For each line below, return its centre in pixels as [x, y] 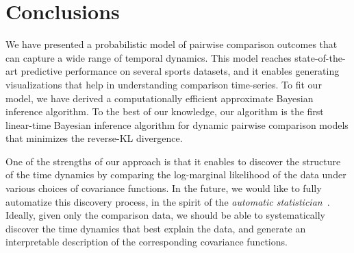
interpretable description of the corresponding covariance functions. [147, 242]
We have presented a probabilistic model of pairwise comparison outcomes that [172, 44]
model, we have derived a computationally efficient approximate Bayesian [160, 98]
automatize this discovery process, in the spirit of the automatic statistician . [168, 201]
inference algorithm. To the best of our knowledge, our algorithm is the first [165, 111]
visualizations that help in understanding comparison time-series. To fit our [164, 84]
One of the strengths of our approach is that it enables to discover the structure [173, 161]
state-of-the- [320, 57]
